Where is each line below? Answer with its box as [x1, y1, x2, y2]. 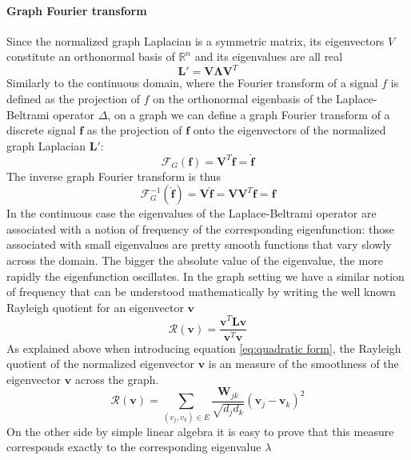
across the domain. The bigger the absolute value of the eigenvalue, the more [6, 252, 383, 269]
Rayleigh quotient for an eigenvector [6, 298, 184, 315]
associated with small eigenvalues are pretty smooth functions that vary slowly [6, 236, 392, 253]
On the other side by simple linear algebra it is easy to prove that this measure [6, 422, 394, 439]
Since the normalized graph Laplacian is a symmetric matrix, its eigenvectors [6, 32, 385, 49]
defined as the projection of [6, 90, 140, 107]
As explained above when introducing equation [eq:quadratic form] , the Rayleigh [6, 339, 401, 356]
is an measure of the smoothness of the [208, 355, 399, 372]
